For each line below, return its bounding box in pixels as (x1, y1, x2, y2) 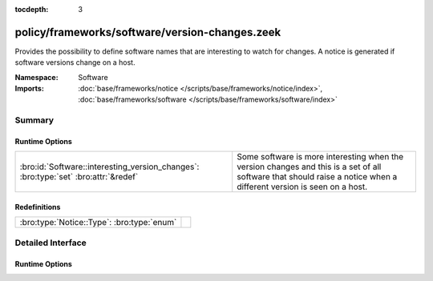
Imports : (14, 84, 44, 94)
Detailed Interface (14, 237, 87, 248)
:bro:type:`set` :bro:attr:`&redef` (19, 171, 139, 183)
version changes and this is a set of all (237, 161, 382, 172)
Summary (14, 114, 55, 126)
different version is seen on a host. (237, 181, 368, 192)
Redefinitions (14, 203, 61, 212)
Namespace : (14, 72, 59, 82)
